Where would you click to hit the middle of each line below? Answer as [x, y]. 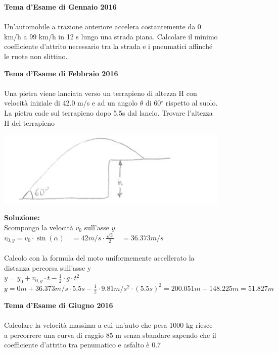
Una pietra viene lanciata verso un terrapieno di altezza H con [101, 93]
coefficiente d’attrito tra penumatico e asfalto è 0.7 [83, 345]
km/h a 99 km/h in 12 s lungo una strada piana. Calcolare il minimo [111, 36]
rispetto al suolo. [192, 103]
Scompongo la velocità [39, 227]
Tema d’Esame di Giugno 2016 [59, 305]
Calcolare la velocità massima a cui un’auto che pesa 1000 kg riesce [108, 324]
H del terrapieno [30, 122]
